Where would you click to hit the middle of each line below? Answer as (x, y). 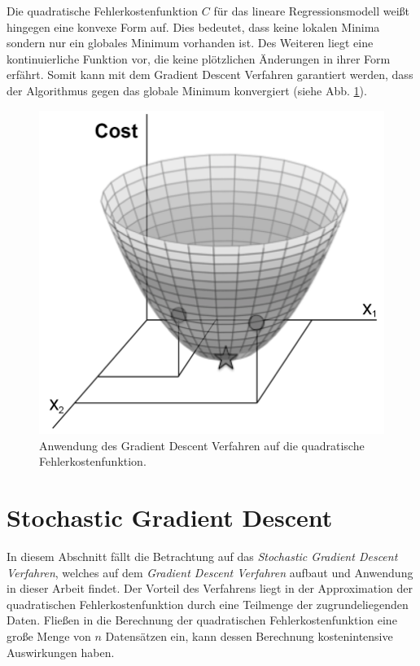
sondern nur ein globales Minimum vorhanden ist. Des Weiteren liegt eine (190, 43)
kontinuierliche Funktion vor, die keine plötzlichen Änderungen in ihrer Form (199, 58)
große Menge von (49, 636)
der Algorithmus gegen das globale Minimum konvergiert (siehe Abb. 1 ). (187, 90)
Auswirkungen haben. (61, 652)
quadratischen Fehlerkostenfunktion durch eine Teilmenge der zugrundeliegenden (208, 604)
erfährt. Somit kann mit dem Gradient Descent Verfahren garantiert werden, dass (210, 74)
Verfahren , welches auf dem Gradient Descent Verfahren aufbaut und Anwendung (210, 572)
